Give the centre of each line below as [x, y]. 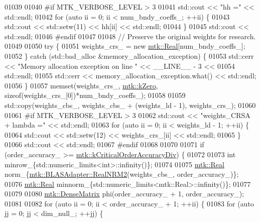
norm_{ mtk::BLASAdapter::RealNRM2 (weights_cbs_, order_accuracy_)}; [122, 174]
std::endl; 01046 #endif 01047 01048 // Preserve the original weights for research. [130, 36]
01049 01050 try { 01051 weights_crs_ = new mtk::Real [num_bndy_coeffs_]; [125, 46]
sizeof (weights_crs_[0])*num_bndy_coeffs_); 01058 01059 [95, 95]
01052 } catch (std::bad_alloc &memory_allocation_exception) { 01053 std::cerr [129, 55]
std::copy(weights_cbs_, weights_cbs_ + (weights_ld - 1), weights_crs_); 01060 [130, 105]
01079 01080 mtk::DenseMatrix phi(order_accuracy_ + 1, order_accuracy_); [124, 194]
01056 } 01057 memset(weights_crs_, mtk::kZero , [81, 85]
